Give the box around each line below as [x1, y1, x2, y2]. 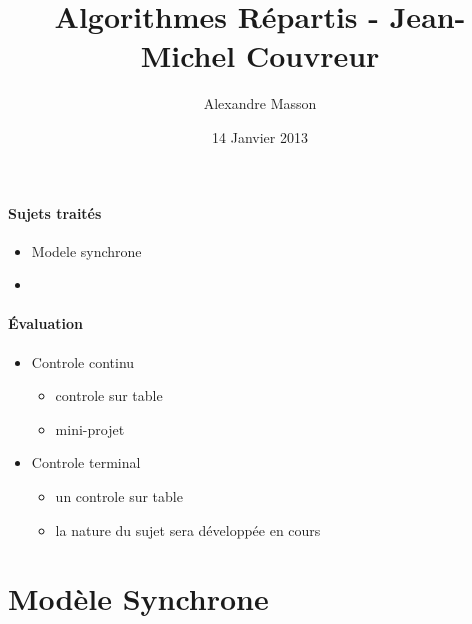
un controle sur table [55, 486, 183, 507]
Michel [140, 35, 236, 76]
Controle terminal [31, 452, 141, 473]
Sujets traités [8, 202, 102, 223]
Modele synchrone [31, 240, 142, 261]
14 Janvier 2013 [212, 126, 308, 147]
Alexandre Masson [203, 93, 317, 114]
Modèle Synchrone [8, 578, 269, 619]
